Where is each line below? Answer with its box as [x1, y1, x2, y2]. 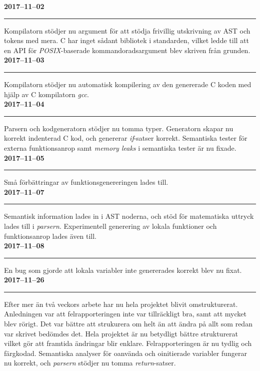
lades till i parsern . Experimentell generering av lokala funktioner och [4, 220, 217, 231]
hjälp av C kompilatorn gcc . [4, 89, 89, 99]
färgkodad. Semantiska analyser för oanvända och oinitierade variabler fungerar [4, 347, 247, 358]
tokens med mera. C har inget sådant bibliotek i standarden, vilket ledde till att [4, 35, 249, 46]
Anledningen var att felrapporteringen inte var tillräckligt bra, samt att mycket [4, 308, 246, 319]
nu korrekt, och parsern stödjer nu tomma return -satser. [4, 357, 176, 368]
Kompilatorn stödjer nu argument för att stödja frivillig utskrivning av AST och [4, 25, 250, 36]
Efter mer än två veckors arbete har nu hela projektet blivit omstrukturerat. [4, 298, 238, 309]
